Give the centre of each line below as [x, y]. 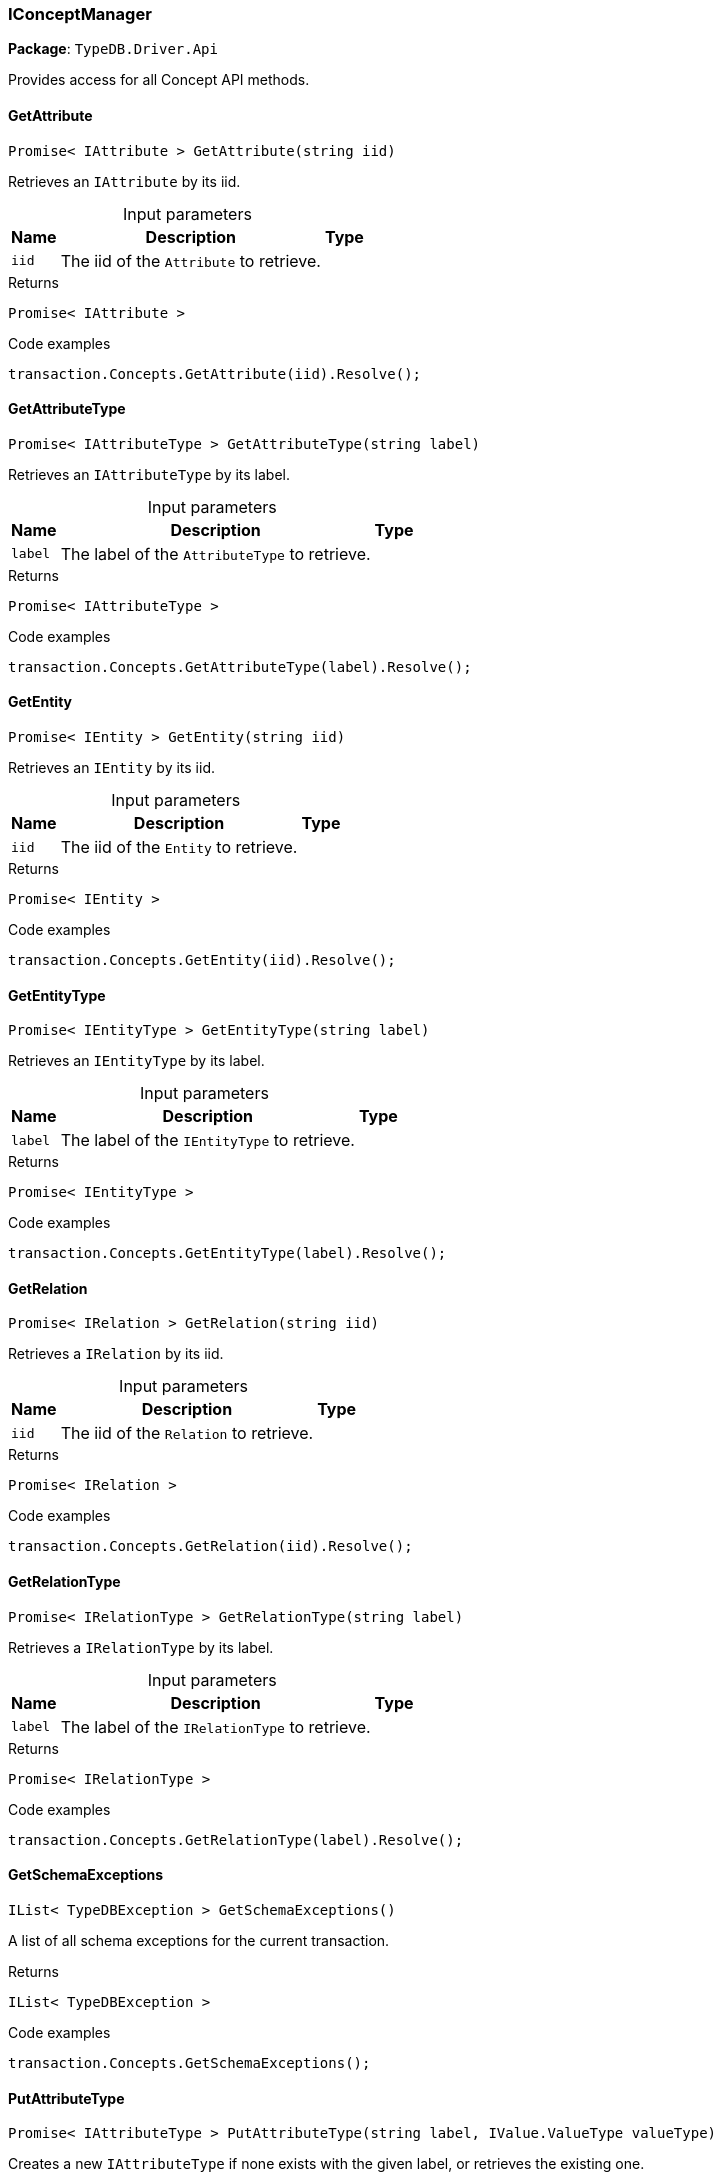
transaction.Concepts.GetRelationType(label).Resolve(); [236, 1839]
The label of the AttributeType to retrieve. [215, 553]
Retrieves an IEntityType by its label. [136, 1061]
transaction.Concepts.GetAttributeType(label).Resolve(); [240, 666]
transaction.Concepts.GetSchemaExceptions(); [189, 2062]
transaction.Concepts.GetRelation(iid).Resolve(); [210, 1546]
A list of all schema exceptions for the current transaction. [199, 1940]
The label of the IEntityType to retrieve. [207, 1140]
